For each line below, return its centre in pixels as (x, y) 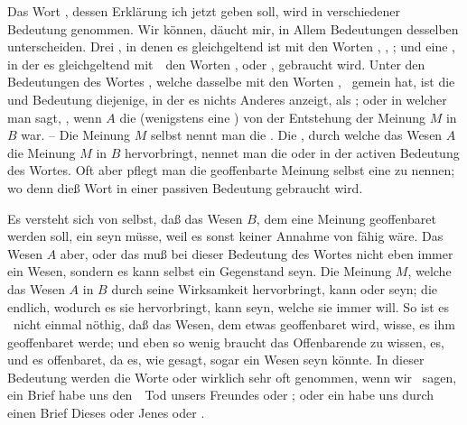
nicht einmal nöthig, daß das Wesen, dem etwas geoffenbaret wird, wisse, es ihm (234, 324)
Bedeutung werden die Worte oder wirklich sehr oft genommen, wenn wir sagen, (232, 377)
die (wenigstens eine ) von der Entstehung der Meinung (272, 117)
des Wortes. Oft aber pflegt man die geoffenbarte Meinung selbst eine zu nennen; (231, 170)
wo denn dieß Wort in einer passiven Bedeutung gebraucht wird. (185, 187)
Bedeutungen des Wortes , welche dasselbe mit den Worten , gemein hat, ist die (231, 82)
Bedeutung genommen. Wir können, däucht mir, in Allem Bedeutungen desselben (233, 28)
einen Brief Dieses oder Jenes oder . (106, 413)
